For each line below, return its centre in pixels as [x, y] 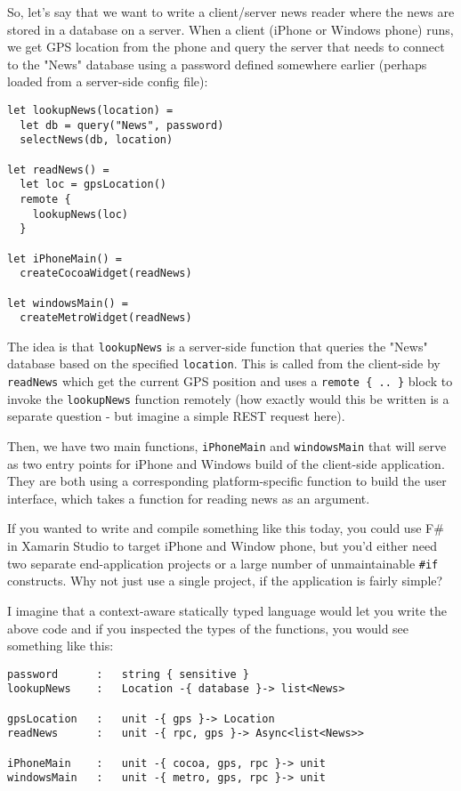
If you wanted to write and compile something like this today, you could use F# [226, 528]
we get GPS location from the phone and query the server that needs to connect [226, 47]
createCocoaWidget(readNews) [106, 274]
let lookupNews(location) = [90, 110]
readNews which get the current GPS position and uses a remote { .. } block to [230, 381]
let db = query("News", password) [122, 125]
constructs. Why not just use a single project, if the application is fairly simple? [225, 581]
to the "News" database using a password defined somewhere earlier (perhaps [217, 64]
